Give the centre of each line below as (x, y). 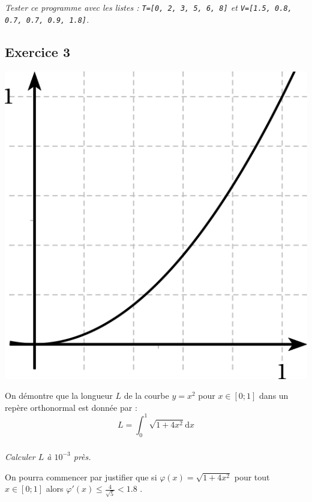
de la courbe (146, 396)
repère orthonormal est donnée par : (71, 407)
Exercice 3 (37, 52)
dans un (274, 396)
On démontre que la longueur (59, 396)
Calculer (20, 456)
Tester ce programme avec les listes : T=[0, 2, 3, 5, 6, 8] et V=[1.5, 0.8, (148, 7)
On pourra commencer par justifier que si (81, 477)
